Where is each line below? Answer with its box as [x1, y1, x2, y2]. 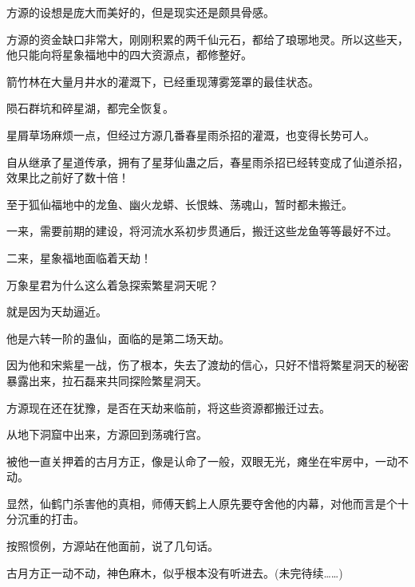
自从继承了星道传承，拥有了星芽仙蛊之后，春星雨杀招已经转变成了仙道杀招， [6, 153, 409, 170]
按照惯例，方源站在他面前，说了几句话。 [6, 538, 219, 554]
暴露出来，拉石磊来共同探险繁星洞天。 [6, 372, 207, 388]
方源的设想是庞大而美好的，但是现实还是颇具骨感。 [6, 4, 275, 20]
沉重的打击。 [17, 510, 85, 527]
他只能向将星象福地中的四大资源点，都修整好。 [6, 46, 252, 63]
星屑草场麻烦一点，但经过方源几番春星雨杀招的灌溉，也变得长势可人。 [6, 126, 375, 143]
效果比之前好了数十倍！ [6, 169, 129, 186]
